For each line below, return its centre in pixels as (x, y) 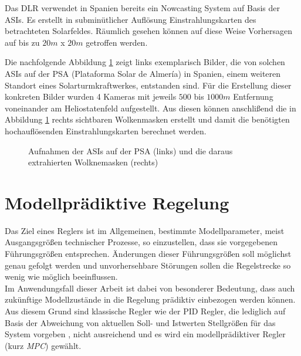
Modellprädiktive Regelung (117, 202)
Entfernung (253, 96)
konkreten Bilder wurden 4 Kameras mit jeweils (91, 96)
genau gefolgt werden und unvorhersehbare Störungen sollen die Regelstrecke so (148, 265)
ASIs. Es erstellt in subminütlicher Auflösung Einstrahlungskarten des (131, 19)
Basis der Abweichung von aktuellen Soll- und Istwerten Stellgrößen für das (140, 322)
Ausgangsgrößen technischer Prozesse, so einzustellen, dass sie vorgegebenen (141, 242)
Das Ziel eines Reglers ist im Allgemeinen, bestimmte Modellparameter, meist (145, 230)
